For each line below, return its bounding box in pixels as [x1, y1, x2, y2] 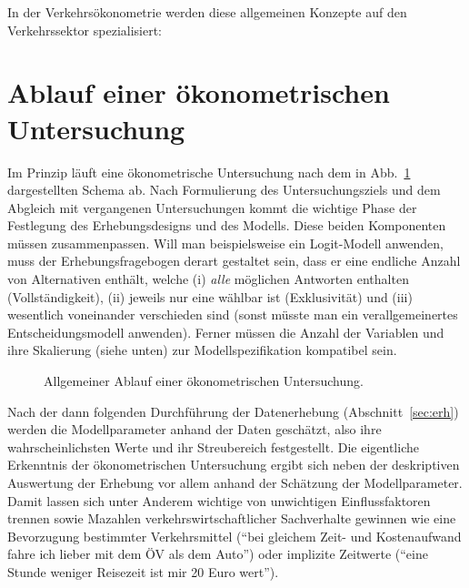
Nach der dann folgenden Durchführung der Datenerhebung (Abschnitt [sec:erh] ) [7, 401, 459, 421]
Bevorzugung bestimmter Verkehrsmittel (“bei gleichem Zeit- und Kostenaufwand [7, 526, 462, 545]
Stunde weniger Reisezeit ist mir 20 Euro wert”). [7, 562, 279, 581]
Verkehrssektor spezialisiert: [7, 20, 163, 39]
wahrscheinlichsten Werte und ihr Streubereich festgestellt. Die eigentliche [7, 437, 419, 456]
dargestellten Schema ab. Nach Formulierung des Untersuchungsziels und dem [7, 180, 441, 199]
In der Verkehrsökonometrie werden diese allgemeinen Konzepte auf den [7, 3, 407, 21]
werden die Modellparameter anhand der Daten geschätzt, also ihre [7, 420, 382, 439]
